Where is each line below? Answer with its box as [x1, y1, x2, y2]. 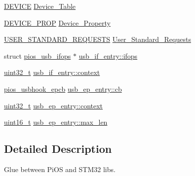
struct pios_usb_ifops [4, 50, 71, 61]
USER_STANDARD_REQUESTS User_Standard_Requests [4, 34, 191, 44]
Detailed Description [4, 141, 112, 156]
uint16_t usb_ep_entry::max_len [4, 117, 108, 127]
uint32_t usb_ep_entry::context [4, 100, 103, 110]
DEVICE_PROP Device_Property [4, 17, 111, 28]
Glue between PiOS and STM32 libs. [4, 164, 116, 174]
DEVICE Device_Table [4, 1, 76, 11]
